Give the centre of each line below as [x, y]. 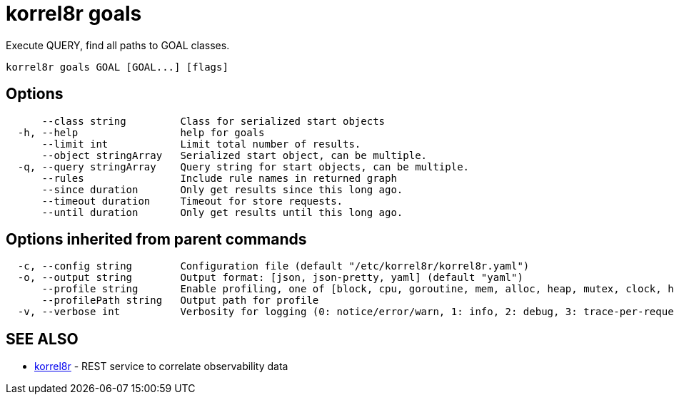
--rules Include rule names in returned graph [219, 178]
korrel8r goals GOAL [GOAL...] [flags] [117, 67]
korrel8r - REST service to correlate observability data [161, 366]
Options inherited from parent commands [156, 240]
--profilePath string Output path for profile [180, 301]
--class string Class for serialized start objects [213, 121]
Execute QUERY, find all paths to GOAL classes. [118, 45]
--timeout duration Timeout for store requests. [192, 201]
